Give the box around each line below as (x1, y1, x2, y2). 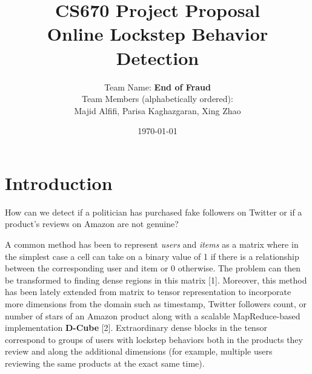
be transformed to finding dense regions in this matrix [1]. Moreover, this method (5, 273, 307, 286)
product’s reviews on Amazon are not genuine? (5, 217, 179, 230)
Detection (116, 45, 199, 70)
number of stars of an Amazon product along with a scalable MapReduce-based (5, 309, 300, 322)
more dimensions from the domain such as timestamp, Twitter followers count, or (5, 297, 307, 310)
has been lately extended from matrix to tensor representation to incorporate (5, 285, 291, 298)
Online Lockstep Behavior (47, 21, 268, 46)
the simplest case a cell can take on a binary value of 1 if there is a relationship (5, 250, 299, 262)
